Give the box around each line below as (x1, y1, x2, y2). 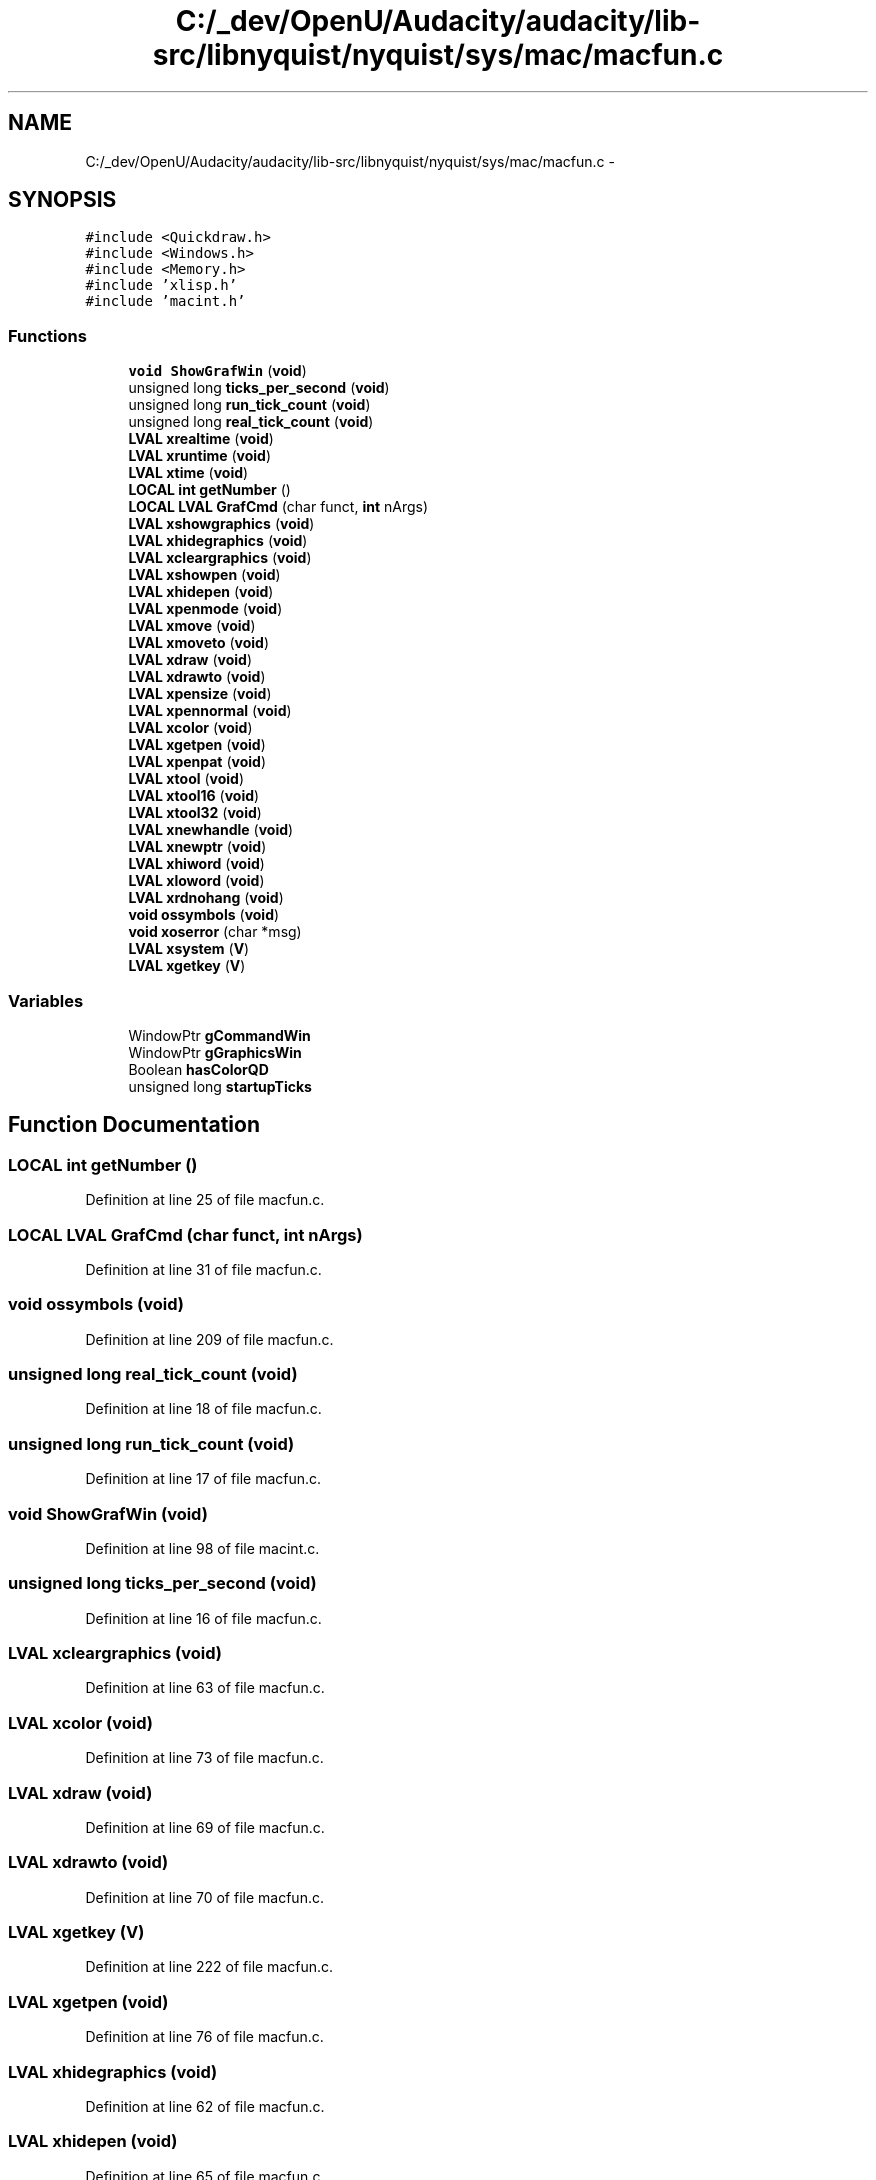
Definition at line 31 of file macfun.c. (85, 1260, 322, 1278)
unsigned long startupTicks (128, 1077, 312, 1095)
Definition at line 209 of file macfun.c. (85, 1330, 334, 1348)
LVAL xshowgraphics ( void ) (128, 515, 315, 533)
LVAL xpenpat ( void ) (128, 753, 266, 771)
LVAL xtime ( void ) (128, 464, 249, 482)
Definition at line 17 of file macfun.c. (85, 1470, 322, 1488)
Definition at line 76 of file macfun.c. (85, 2028, 324, 2046)
